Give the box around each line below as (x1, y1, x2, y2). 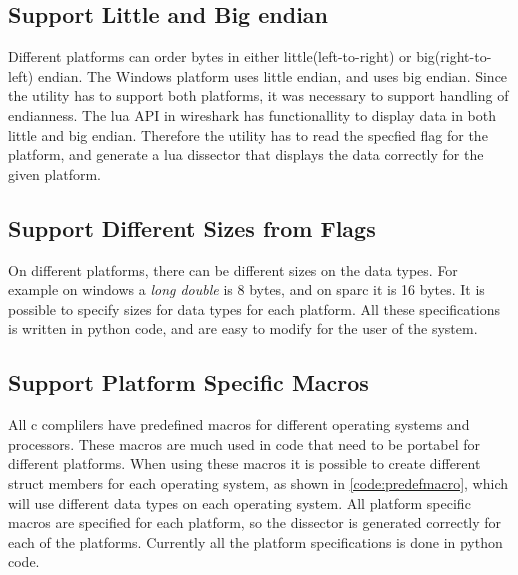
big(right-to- (416, 46, 492, 67)
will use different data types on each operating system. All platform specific (8, 492, 471, 513)
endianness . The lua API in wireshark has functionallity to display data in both (8, 104, 497, 125)
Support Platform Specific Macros (8, 367, 369, 398)
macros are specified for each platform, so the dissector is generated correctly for (8, 512, 502, 533)
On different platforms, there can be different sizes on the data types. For (8, 259, 458, 280)
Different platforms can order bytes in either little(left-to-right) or (8, 46, 412, 67)
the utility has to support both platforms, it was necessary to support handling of (8, 85, 509, 106)
